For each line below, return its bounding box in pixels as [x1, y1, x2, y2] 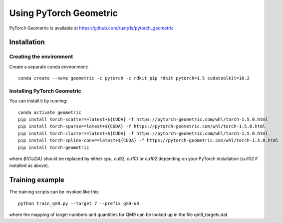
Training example [9, 175, 65, 184]
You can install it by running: [9, 98, 67, 104]
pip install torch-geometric [18, 144, 89, 150]
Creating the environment [9, 53, 73, 60]
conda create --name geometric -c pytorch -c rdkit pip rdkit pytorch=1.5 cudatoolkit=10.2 [18, 75, 250, 81]
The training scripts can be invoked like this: [9, 189, 100, 195]
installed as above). [9, 162, 49, 168]
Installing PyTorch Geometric [9, 87, 82, 94]
